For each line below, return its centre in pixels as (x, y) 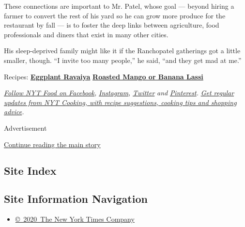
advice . (14, 112)
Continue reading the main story (52, 144)
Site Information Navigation (76, 199)
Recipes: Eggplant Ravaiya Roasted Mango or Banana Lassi (104, 76)
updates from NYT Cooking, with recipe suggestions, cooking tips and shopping (120, 102)
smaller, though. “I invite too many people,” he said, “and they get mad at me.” (123, 60)
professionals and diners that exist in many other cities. (86, 34)
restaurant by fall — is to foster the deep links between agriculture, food (112, 25)
